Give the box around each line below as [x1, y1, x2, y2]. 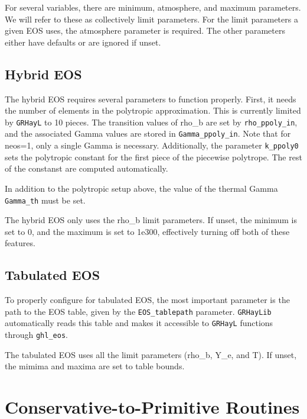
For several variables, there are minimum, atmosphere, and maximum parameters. [5, 1, 301, 13]
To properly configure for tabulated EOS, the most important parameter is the [5, 294, 290, 306]
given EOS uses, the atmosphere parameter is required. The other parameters [5, 24, 285, 37]
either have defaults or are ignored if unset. [5, 36, 161, 48]
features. [5, 237, 35, 249]
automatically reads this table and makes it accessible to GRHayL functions [5, 317, 273, 329]
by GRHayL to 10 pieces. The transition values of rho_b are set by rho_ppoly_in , [5, 115, 298, 128]
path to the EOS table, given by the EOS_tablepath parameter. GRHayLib [5, 305, 272, 317]
